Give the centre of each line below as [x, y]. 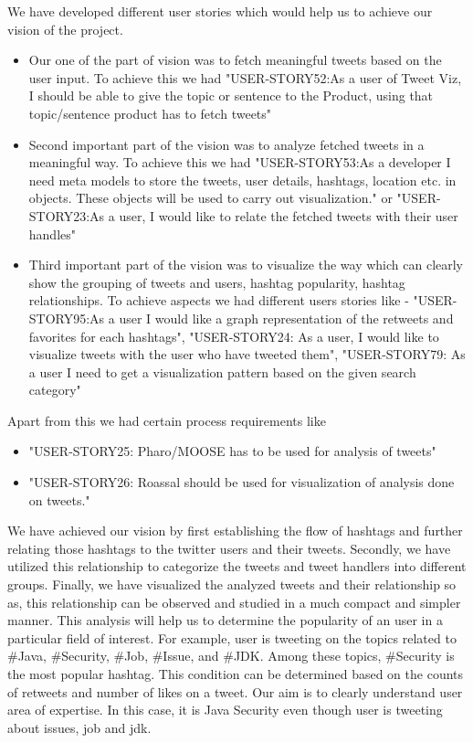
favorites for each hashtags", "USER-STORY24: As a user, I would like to [234, 336]
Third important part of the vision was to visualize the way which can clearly [246, 265]
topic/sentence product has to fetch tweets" [150, 113]
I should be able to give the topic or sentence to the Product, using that [231, 96]
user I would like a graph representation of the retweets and [286, 318]
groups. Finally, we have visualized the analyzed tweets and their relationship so [232, 584]
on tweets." [59, 499]
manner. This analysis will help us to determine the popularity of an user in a [225, 620]
